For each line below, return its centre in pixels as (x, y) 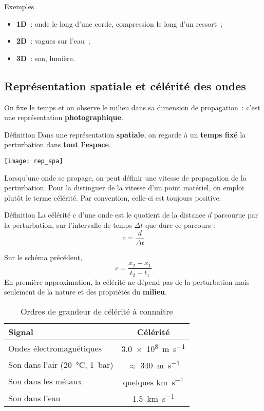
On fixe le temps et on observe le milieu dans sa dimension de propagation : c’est (132, 107)
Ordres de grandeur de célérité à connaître (97, 311)
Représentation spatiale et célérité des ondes (125, 85)
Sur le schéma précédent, (43, 257)
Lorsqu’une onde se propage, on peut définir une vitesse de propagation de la (125, 177)
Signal (21, 331)
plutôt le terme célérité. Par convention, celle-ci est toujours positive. (113, 197)
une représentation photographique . (64, 117)
